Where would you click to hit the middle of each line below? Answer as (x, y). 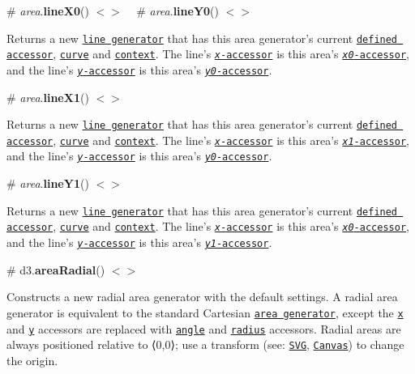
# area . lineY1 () (48, 183)
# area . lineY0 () (178, 11)
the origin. (32, 360)
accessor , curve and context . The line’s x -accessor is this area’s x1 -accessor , (208, 140)
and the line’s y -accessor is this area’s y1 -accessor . (139, 242)
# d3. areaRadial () (56, 269)
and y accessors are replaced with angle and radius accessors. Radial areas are (204, 328)
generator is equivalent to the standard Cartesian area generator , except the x (205, 312)
